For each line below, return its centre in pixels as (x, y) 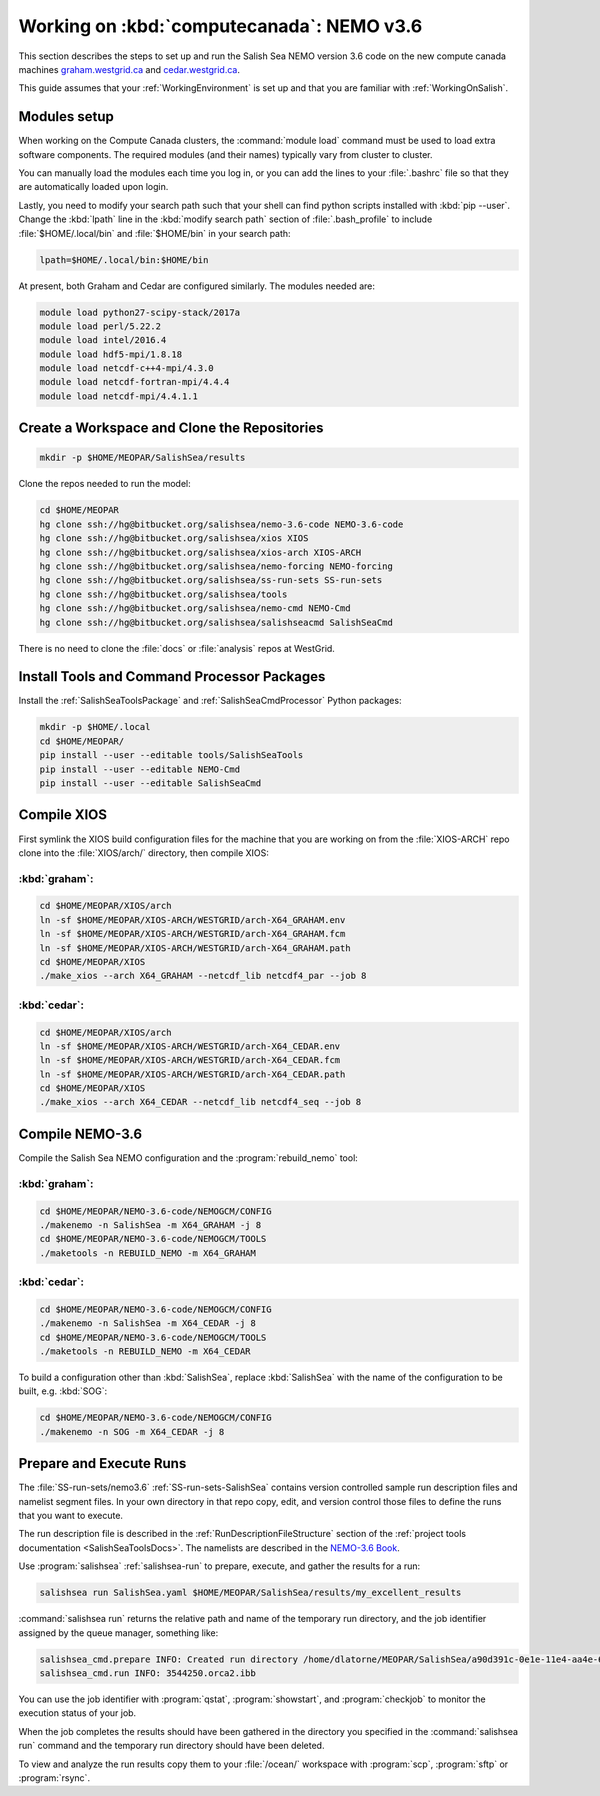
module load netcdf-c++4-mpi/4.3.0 (126, 368)
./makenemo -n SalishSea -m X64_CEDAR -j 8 (148, 1323)
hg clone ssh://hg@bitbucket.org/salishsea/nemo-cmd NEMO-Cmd (195, 608)
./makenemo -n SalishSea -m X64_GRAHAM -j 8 (150, 1224)
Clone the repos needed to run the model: (104, 484)
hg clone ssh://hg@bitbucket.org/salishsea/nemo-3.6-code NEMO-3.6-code (221, 524)
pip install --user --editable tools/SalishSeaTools (171, 755)
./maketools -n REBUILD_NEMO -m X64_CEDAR (145, 1351)
